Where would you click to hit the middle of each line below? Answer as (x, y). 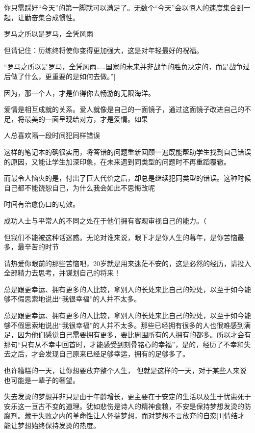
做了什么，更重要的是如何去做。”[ (63, 76)
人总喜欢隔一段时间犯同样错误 (52, 135)
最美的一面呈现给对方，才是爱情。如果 (86, 119)
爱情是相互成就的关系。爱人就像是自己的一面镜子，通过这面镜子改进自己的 (124, 109)
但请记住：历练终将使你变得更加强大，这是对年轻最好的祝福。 (103, 50)
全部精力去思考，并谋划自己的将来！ (62, 273)
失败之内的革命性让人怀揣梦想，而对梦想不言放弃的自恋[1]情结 (138, 416)
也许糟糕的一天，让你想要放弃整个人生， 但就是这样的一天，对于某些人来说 (125, 370)
